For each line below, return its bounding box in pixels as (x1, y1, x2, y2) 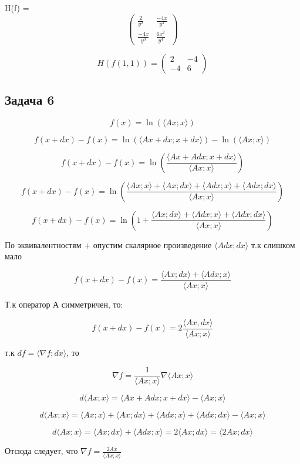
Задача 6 (5, 90, 55, 108)
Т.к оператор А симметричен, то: (5, 298, 123, 311)
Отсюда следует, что (5, 445, 78, 457)
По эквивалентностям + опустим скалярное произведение (5, 238, 212, 251)
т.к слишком (251, 238, 295, 251)
